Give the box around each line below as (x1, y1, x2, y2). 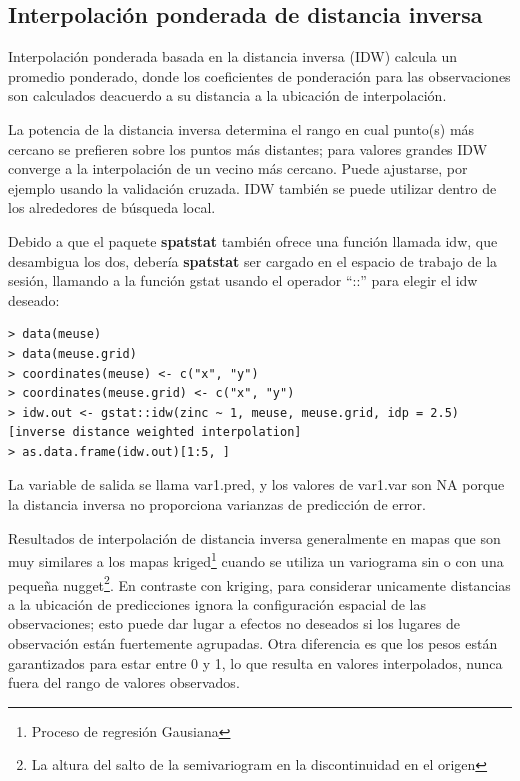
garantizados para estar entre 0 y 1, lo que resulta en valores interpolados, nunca (8, 652, 503, 673)
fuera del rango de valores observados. (8, 672, 240, 693)
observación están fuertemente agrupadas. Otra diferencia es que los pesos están (8, 632, 498, 653)
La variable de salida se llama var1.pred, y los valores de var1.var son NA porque (8, 474, 505, 495)
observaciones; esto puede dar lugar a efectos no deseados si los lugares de (8, 613, 460, 634)
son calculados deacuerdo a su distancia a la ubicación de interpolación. (8, 85, 447, 106)
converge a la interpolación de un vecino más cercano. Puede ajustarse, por (8, 158, 468, 179)
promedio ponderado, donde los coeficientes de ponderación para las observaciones (8, 65, 511, 86)
